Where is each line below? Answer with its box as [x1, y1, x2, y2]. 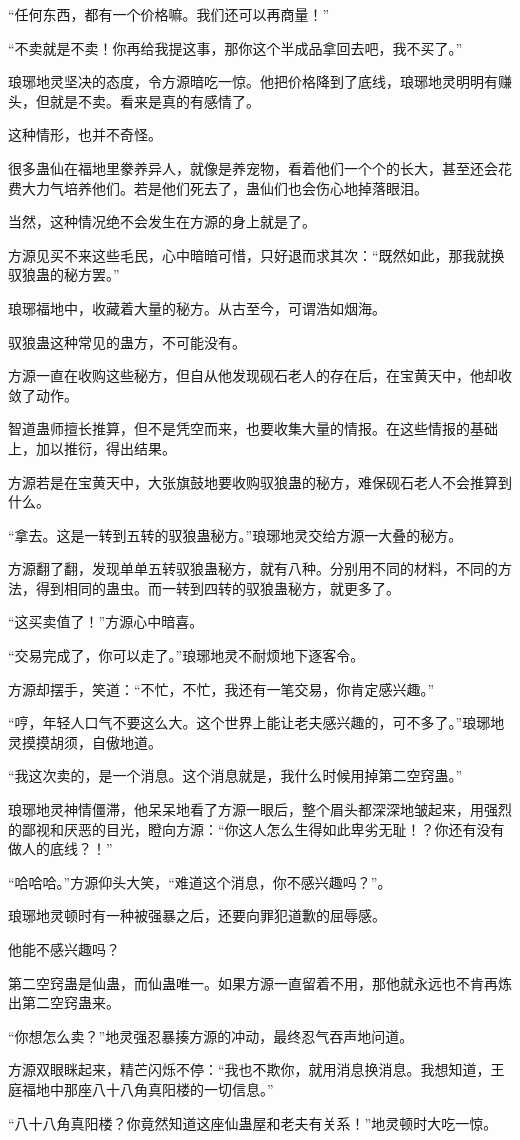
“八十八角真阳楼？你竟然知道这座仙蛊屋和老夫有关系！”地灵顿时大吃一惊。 [8, 1112, 498, 1133]
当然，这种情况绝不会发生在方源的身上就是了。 [8, 211, 316, 232]
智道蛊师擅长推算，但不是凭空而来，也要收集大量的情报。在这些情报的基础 [8, 418, 498, 439]
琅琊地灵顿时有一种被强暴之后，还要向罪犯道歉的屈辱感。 [8, 905, 386, 926]
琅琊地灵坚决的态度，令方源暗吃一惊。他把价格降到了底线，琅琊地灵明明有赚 [8, 71, 512, 92]
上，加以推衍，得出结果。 [8, 437, 176, 458]
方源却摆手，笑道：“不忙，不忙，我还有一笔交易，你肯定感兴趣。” [8, 678, 435, 699]
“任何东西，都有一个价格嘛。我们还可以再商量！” [8, 4, 330, 24]
